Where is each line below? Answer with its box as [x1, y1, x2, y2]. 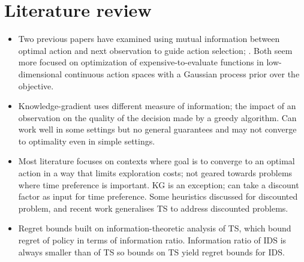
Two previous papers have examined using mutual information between [18, 32, 280, 45]
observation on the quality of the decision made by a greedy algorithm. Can [18, 111, 297, 124]
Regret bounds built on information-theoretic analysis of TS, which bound [18, 222, 291, 234]
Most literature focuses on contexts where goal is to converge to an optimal [18, 155, 295, 167]
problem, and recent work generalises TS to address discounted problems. [18, 201, 288, 214]
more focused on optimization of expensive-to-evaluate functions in [18, 56, 264, 68]
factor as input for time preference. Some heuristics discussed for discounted [18, 190, 298, 203]
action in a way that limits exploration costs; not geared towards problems [18, 167, 293, 179]
